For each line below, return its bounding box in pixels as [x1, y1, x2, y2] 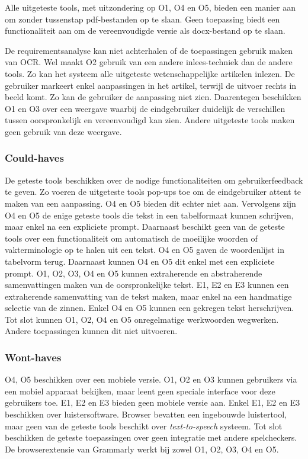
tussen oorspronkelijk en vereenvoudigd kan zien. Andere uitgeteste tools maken [5, 114, 295, 126]
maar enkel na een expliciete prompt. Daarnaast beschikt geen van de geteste [5, 220, 285, 233]
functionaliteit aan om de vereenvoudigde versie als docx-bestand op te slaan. [5, 24, 285, 37]
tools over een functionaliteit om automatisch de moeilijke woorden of [5, 232, 258, 244]
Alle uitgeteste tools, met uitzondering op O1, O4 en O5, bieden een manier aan [5, 1, 296, 13]
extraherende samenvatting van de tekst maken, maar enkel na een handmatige [5, 290, 292, 302]
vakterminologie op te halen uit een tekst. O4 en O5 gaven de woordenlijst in [5, 243, 284, 256]
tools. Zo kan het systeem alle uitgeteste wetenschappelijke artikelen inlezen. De [5, 67, 295, 79]
